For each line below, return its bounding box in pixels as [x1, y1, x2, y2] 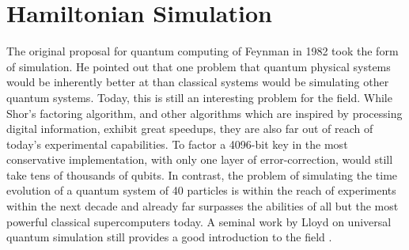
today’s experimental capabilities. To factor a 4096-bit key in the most [6, 135, 348, 152]
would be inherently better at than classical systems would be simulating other [6, 74, 389, 90]
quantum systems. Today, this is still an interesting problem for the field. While [6, 89, 392, 105]
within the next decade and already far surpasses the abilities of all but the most [6, 198, 399, 214]
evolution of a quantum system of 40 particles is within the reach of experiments [6, 182, 396, 199]
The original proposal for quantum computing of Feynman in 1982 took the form [6, 43, 399, 59]
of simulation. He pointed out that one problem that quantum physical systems [6, 58, 391, 74]
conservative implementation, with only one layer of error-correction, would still [6, 151, 393, 168]
